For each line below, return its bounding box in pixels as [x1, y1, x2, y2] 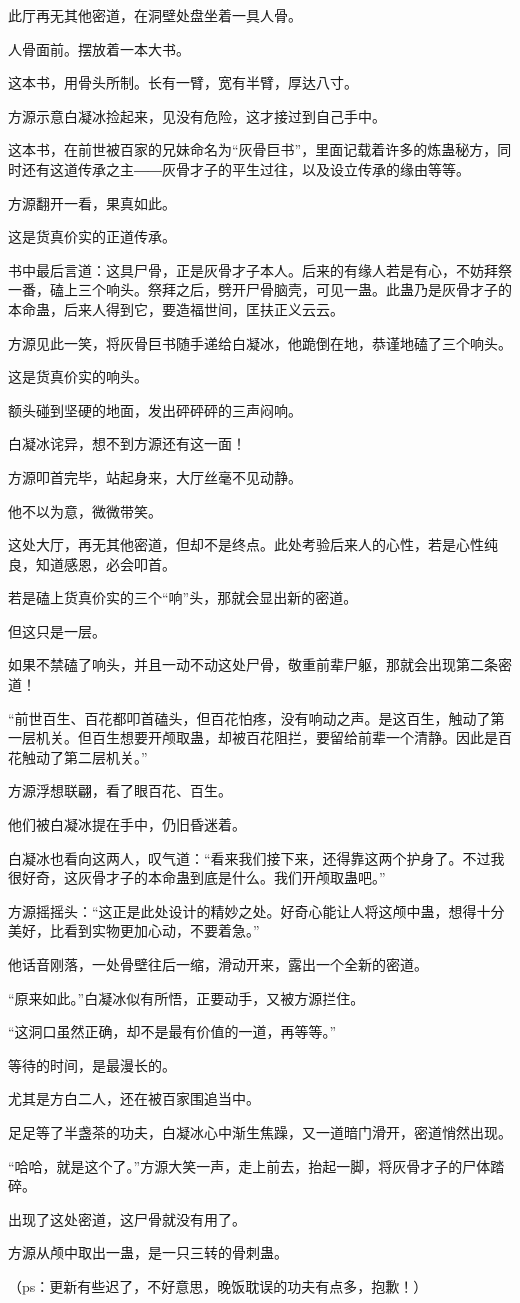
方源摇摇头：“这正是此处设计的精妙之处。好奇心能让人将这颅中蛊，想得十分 [8, 900, 505, 921]
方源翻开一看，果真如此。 [8, 192, 176, 213]
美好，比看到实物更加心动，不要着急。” [8, 920, 260, 941]
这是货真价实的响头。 [8, 366, 148, 387]
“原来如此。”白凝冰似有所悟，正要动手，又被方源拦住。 [8, 987, 365, 1008]
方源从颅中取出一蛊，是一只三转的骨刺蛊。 [8, 1242, 288, 1263]
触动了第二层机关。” [21, 746, 148, 767]
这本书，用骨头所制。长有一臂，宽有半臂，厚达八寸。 [8, 72, 358, 93]
